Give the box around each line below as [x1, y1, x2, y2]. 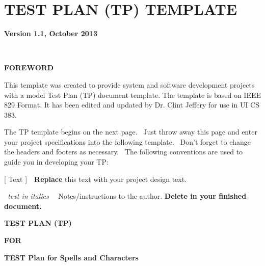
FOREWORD [4, 62, 54, 73]
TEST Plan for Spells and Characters [4, 252, 139, 262]
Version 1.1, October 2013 [4, 28, 97, 39]
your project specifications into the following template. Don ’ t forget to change [4, 136, 251, 147]
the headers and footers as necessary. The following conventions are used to [4, 146, 243, 157]
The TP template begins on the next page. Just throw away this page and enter [4, 126, 257, 137]
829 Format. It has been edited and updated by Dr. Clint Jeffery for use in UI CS [4, 99, 260, 110]
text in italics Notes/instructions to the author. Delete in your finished [8, 191, 247, 201]
